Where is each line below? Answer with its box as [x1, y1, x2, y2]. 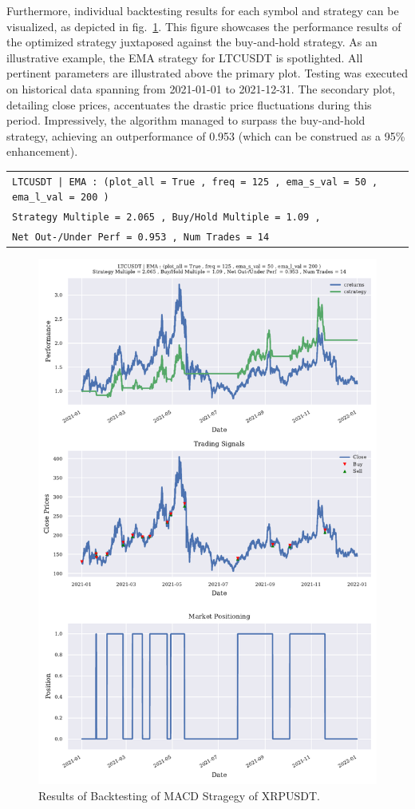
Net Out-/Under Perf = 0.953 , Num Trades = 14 [12, 232, 270, 244]
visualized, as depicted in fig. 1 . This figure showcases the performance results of [6, 18, 401, 34]
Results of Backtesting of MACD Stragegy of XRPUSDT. [38, 787, 320, 803]
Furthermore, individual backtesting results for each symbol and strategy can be [6, 2, 399, 18]
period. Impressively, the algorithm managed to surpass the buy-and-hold [6, 112, 366, 129]
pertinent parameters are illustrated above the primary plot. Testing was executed [6, 65, 409, 81]
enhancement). [6, 143, 78, 160]
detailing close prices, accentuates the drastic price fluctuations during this [6, 96, 372, 113]
